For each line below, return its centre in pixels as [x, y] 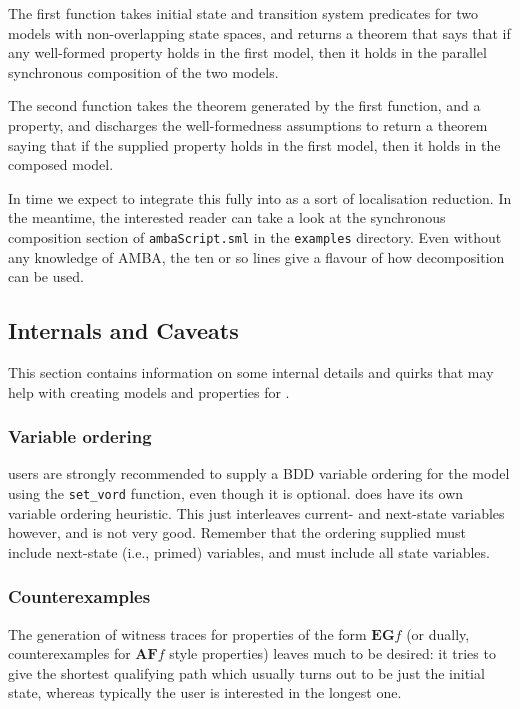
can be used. [46, 276]
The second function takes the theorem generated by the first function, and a [244, 105]
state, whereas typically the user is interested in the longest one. [205, 692]
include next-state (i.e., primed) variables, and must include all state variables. [249, 551]
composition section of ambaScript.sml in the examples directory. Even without [255, 236]
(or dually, [438, 633]
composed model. [61, 164]
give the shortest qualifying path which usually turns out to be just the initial [246, 672]
